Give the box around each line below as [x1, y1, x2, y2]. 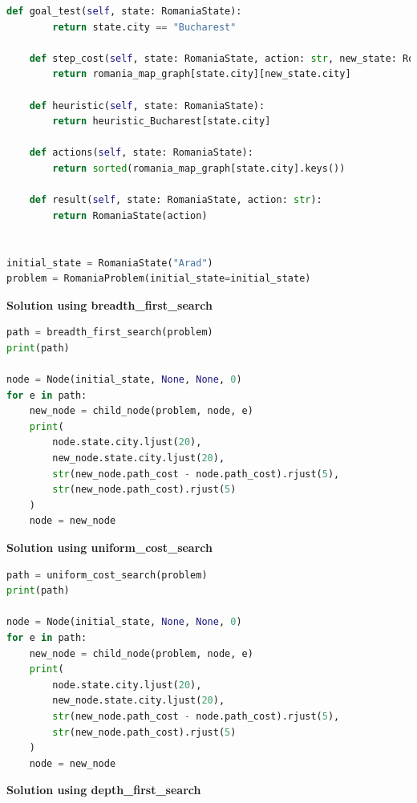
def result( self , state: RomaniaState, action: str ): [29, 194, 322, 206]
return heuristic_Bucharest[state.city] [52, 116, 271, 128]
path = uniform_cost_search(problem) [6, 569, 208, 581]
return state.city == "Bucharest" [52, 21, 237, 33]
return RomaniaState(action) [52, 209, 208, 221]
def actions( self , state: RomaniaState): [29, 147, 253, 159]
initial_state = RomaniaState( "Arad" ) [6, 257, 213, 269]
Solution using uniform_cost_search [6, 539, 213, 555]
